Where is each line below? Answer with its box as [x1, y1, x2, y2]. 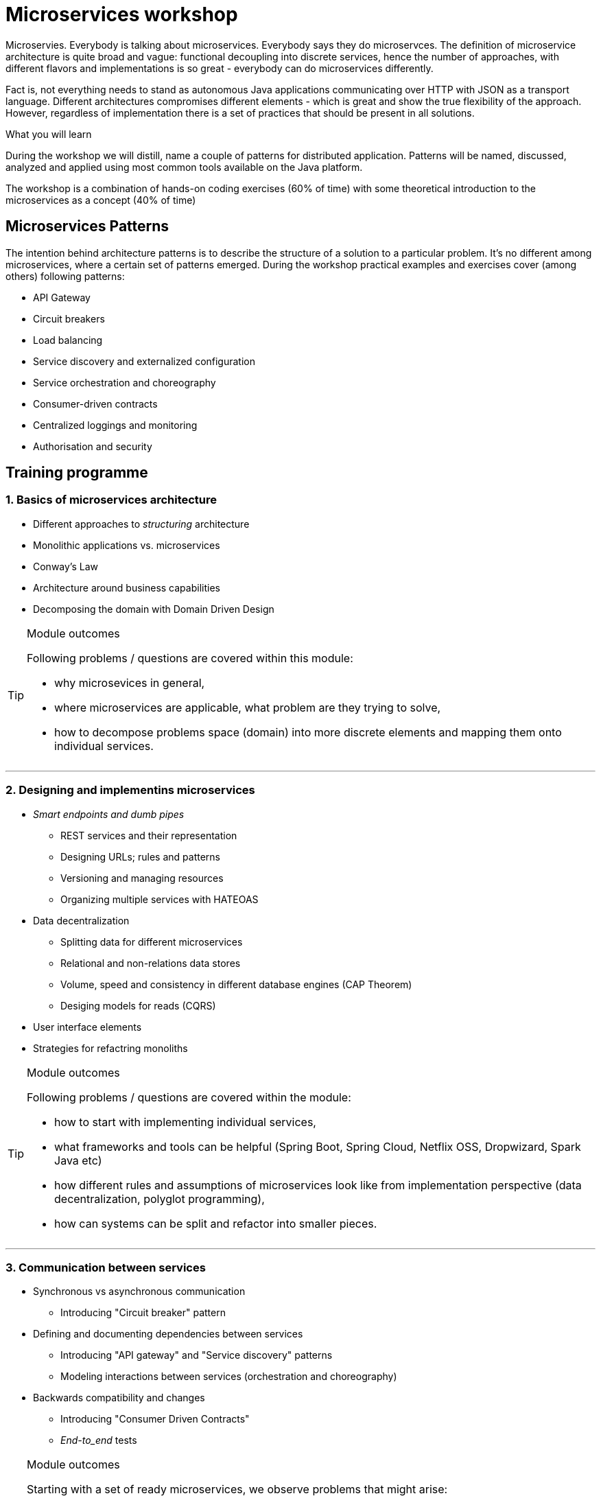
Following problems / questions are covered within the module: [27, 1090, 351, 1104]
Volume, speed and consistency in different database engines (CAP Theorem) [60, 978, 412, 990]
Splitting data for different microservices [60, 935, 243, 948]
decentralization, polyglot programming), [54, 1191, 265, 1206]
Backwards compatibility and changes [33, 1392, 205, 1404]
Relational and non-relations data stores [60, 957, 241, 969]
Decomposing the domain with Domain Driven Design [33, 603, 274, 615]
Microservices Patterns [5, 218, 169, 235]
